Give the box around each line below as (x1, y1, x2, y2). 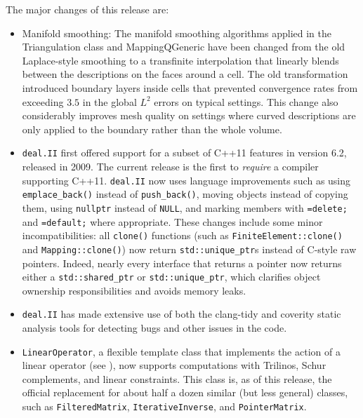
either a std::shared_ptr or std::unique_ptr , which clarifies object (22, 269, 321, 284)
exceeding (22, 94, 64, 109)
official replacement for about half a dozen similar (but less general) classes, (22, 385, 348, 400)
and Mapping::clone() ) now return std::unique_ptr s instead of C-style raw (22, 241, 357, 256)
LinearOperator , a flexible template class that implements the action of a (22, 344, 341, 358)
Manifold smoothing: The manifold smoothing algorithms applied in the (22, 25, 331, 40)
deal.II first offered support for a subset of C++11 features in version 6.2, (22, 145, 347, 160)
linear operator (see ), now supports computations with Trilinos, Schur (22, 358, 326, 372)
